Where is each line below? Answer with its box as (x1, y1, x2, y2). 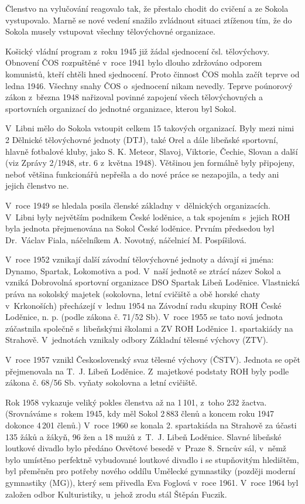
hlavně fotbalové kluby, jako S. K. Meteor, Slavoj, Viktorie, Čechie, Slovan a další (5, 145, 298, 157)
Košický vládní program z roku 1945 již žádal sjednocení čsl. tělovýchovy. (5, 45, 270, 57)
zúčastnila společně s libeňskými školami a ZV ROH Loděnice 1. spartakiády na (5, 322, 293, 334)
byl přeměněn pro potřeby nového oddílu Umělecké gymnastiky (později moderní (5, 465, 296, 477)
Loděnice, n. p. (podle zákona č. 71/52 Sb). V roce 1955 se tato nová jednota (5, 311, 283, 323)
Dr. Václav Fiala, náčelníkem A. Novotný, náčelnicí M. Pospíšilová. (5, 233, 246, 246)
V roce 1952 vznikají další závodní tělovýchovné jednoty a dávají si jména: (5, 253, 274, 265)
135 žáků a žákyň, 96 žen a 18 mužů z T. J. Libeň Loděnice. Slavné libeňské (5, 430, 282, 442)
